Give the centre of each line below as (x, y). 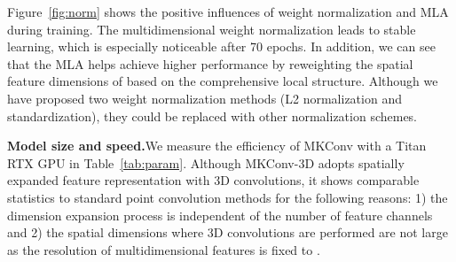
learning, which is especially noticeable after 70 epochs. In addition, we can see (221, 46)
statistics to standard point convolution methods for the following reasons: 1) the (228, 197)
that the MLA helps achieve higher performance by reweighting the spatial (210, 63)
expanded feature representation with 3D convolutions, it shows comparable (213, 180)
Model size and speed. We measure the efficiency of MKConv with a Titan (217, 146)
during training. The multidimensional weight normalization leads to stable (212, 29)
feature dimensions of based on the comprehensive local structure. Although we (223, 81)
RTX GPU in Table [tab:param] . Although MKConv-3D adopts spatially (206, 162)
